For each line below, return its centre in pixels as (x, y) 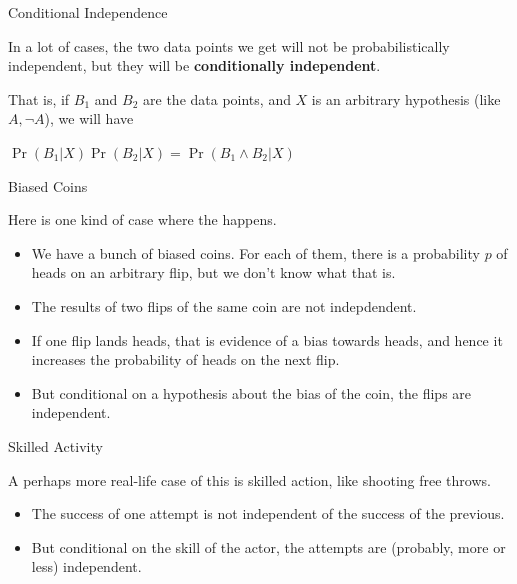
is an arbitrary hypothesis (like (406, 98)
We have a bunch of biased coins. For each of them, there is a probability (255, 252)
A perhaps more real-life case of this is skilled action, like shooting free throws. (249, 479)
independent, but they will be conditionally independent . (194, 65)
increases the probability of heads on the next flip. (185, 359)
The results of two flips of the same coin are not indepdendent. (224, 305)
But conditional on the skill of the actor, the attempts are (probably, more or (268, 546)
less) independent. (86, 566)
